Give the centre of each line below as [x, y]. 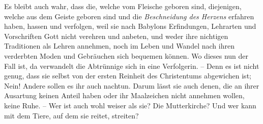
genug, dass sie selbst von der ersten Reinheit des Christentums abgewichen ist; [128, 76]
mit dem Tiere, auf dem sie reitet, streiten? [71, 115]
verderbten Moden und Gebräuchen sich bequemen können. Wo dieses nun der [126, 55]
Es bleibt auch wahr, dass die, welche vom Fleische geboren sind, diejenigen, [123, 6]
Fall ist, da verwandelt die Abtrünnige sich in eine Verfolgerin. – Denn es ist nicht [132, 66]
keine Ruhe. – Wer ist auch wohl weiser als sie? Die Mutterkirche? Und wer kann [130, 105]
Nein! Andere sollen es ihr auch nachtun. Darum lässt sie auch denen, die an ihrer [132, 85]
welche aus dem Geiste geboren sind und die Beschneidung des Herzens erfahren [129, 16]
